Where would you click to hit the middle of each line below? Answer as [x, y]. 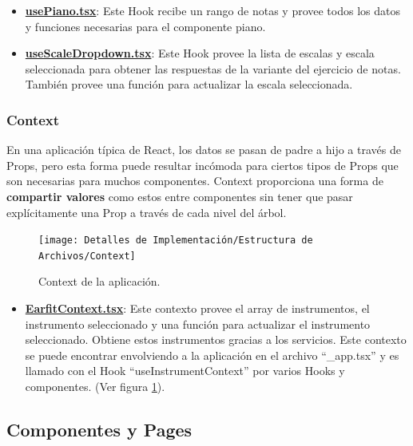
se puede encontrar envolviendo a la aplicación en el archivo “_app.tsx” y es [212, 355]
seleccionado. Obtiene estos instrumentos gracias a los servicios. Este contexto [216, 339]
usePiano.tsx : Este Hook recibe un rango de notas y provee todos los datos [212, 10]
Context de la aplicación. [99, 281]
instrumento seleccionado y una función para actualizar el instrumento [198, 324]
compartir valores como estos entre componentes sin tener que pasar [180, 196]
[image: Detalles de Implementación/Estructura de [176, 241]
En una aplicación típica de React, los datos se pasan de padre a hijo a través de [204, 150]
